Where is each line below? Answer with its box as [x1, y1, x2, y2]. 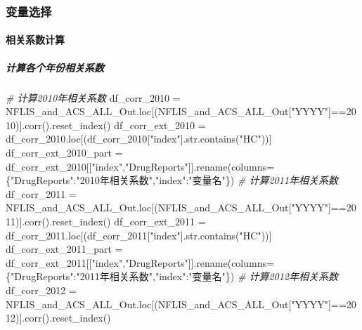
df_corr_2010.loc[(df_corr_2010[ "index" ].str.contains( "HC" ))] [6, 131, 272, 146]
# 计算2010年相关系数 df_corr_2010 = [6, 90, 181, 105]
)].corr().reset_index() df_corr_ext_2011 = [15, 213, 206, 228]
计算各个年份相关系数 [6, 60, 104, 74]
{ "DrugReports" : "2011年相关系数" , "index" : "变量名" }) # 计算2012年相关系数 [6, 269, 339, 284]
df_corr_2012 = [6, 282, 77, 297]
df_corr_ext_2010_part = [6, 145, 123, 159]
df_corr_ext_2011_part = [6, 242, 123, 256]
